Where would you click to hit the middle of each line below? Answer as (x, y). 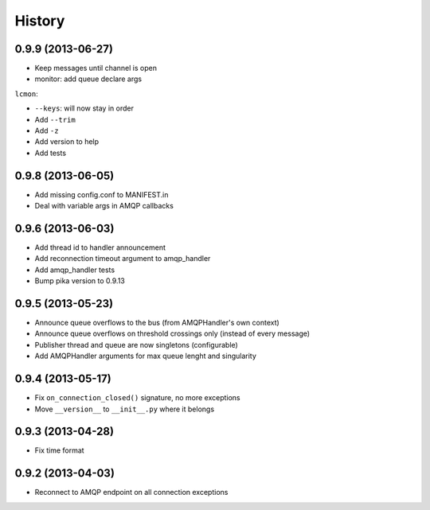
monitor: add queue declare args (88, 79)
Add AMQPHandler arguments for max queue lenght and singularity (145, 356)
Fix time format (59, 450)
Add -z (47, 130)
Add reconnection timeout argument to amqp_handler (123, 259)
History (40, 21)
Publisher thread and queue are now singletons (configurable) (136, 345)
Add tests (51, 153)
